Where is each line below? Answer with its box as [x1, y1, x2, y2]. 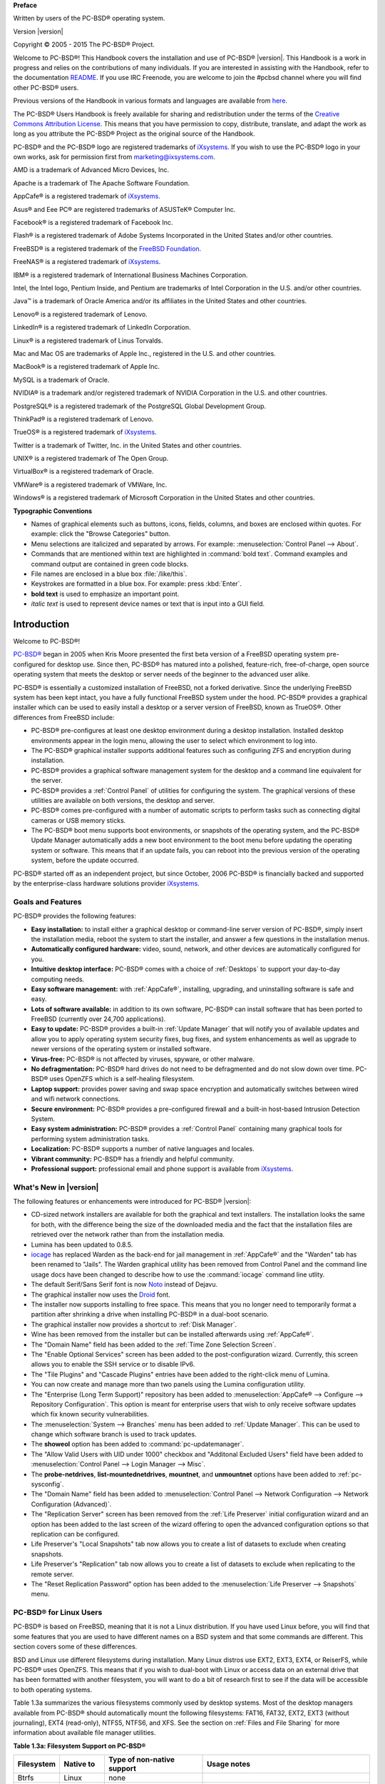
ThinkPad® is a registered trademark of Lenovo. [13, 415, 154, 423]
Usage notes [207, 1759, 251, 1769]
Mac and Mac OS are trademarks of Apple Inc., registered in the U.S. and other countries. [13, 349, 276, 358]
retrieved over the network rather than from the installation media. [31, 1230, 225, 1239]
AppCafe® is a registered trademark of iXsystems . [13, 192, 160, 201]
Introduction [13, 618, 70, 630]
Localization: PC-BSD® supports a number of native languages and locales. [31, 1145, 255, 1153]
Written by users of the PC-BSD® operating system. [13, 14, 165, 23]
